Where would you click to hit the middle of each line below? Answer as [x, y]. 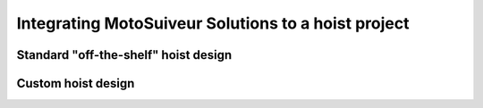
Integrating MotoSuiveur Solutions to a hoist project [213, 23]
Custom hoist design [76, 83]
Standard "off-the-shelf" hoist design [124, 55]
